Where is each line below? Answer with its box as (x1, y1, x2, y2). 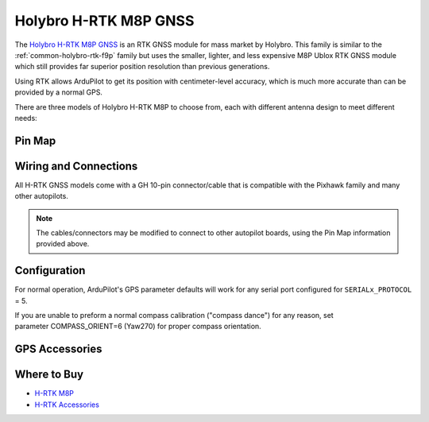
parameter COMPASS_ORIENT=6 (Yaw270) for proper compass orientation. (14, 322, 261, 331)
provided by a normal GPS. (14, 87, 103, 97)
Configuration (14, 264, 86, 277)
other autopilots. (14, 192, 69, 201)
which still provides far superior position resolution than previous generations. (14, 62, 270, 72)
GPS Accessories (14, 343, 102, 356)
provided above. (36, 239, 90, 249)
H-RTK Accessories (34, 400, 99, 409)
